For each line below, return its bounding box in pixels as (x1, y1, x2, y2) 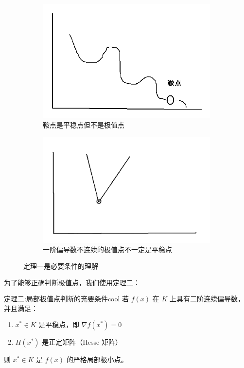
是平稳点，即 (38, 319, 80, 330)
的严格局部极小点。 (66, 354, 128, 365)
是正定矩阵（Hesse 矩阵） (42, 337, 122, 347)
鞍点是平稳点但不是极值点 (43, 120, 124, 130)
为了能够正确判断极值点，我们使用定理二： (4, 277, 140, 287)
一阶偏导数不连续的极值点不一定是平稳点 (43, 244, 172, 255)
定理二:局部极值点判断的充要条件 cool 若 (4, 294, 129, 304)
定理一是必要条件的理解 (23, 261, 98, 271)
